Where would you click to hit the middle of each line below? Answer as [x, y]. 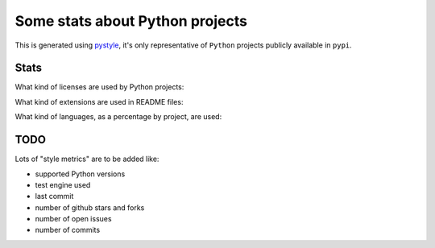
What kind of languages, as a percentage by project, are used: [118, 117]
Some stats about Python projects [131, 21]
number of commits [68, 230]
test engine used [63, 184]
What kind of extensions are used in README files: [99, 101]
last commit [54, 196]
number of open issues [73, 219]
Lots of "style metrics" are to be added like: [87, 159]
